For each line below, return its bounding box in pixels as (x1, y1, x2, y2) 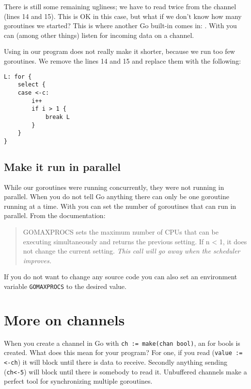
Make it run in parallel (4, 159, 121, 174)
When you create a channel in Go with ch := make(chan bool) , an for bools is (4, 338, 240, 348)
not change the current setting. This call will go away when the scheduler (23, 246, 240, 256)
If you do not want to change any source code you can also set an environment (4, 271, 237, 282)
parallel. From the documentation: (4, 210, 106, 220)
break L (45, 113, 70, 120)
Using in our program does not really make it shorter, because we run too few (4, 46, 235, 56)
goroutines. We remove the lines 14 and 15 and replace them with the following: (4, 55, 241, 66)
